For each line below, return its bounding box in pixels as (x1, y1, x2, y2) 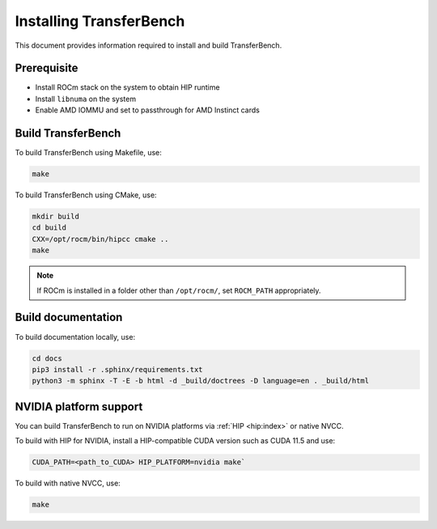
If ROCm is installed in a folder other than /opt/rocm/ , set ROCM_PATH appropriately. (36, 286, 321, 295)
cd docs (32, 353, 62, 363)
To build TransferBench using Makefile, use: (15, 148, 162, 158)
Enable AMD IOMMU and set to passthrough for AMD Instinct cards (35, 105, 261, 115)
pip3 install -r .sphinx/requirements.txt (32, 365, 203, 374)
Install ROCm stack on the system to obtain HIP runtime (35, 83, 220, 92)
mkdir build (32, 212, 80, 222)
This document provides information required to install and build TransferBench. (15, 40, 282, 50)
